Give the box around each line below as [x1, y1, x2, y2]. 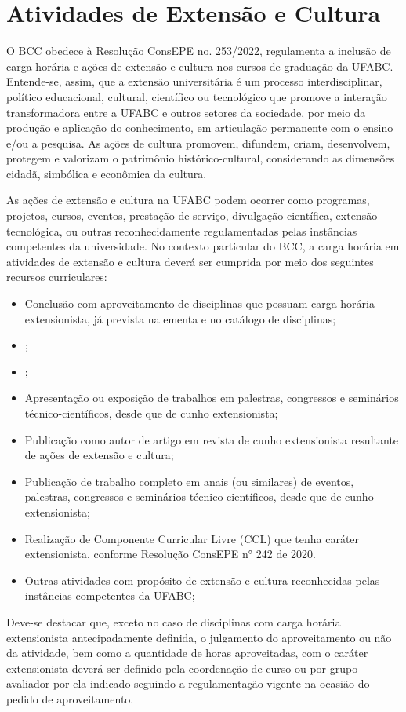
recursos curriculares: [6, 268, 107, 285]
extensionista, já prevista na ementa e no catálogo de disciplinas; [24, 310, 336, 327]
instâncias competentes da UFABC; [24, 587, 195, 604]
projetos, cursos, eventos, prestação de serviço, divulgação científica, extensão [6, 207, 378, 224]
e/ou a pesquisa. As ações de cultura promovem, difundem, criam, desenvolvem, [6, 134, 390, 151]
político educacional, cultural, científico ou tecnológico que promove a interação [6, 88, 387, 104]
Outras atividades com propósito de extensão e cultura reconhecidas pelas [24, 571, 380, 588]
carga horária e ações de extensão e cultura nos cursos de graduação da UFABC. [6, 57, 393, 74]
